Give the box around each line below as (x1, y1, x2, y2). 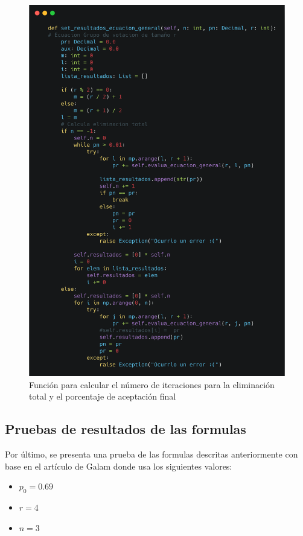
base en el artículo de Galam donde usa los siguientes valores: (5, 459, 232, 472)
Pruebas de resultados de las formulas (5, 420, 246, 438)
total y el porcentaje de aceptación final (29, 390, 176, 403)
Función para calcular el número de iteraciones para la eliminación (29, 378, 275, 391)
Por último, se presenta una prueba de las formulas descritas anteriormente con (5, 447, 298, 460)
